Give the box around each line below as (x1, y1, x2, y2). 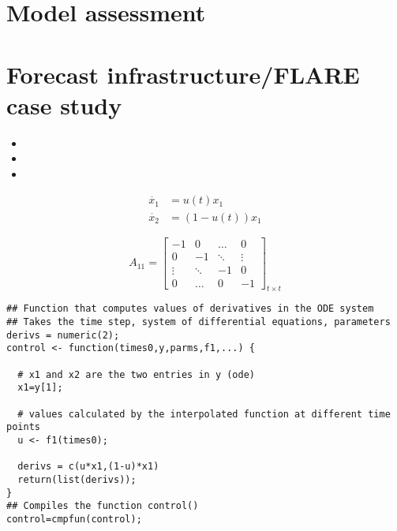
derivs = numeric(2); (6, 329, 120, 341)
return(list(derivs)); (17, 473, 137, 485)
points (6, 421, 40, 433)
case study (6, 88, 122, 121)
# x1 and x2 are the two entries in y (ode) (17, 368, 255, 380)
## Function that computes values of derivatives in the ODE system (6, 303, 374, 315)
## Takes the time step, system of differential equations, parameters (6, 316, 391, 328)
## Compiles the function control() (6, 500, 199, 512)
